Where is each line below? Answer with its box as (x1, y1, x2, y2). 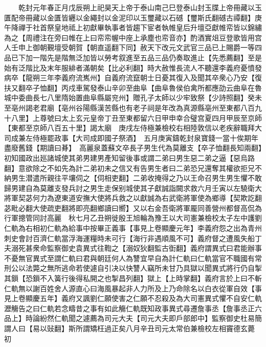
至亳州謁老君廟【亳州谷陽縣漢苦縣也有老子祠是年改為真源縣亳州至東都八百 (4, 102, 255, 113)
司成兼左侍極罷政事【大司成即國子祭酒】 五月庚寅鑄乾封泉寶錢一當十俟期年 (4, 132, 258, 143)
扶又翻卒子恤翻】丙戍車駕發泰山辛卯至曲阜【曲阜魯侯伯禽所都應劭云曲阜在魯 (4, 82, 262, 93)
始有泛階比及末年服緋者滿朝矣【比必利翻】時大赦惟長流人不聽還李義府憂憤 (4, 62, 255, 73)
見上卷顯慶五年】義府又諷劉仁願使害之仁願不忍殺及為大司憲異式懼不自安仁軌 (4, 293, 262, 303)
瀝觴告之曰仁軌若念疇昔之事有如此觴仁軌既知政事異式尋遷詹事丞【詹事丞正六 (4, 302, 262, 313)
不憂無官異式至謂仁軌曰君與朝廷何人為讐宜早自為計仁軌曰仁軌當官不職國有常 (4, 252, 262, 263)
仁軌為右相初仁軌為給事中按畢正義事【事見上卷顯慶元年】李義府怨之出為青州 (4, 223, 262, 233)
